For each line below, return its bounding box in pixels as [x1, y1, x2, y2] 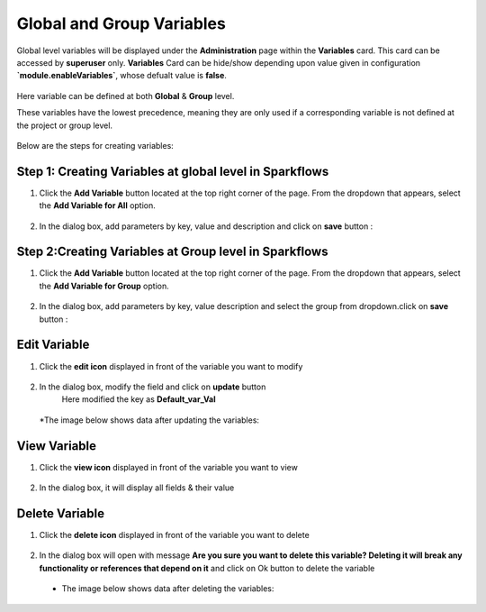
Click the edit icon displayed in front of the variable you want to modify [39, 361, 303, 371]
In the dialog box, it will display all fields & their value [39, 482, 235, 493]
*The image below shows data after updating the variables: [39, 415, 260, 425]
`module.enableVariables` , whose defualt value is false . [16, 70, 227, 81]
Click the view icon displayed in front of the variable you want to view [39, 461, 299, 472]
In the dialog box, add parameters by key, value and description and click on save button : [39, 221, 373, 232]
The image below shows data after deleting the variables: [61, 583, 274, 594]
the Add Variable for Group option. [39, 280, 170, 291]
